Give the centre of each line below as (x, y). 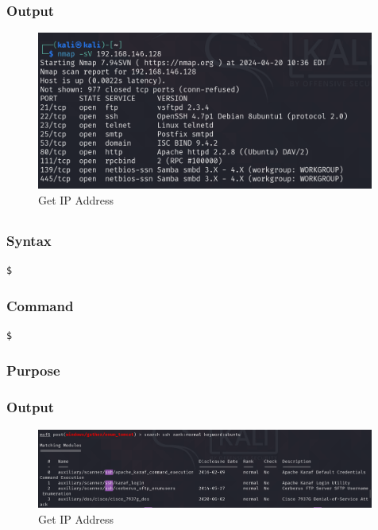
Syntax (29, 240)
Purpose (33, 370)
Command (40, 305)
